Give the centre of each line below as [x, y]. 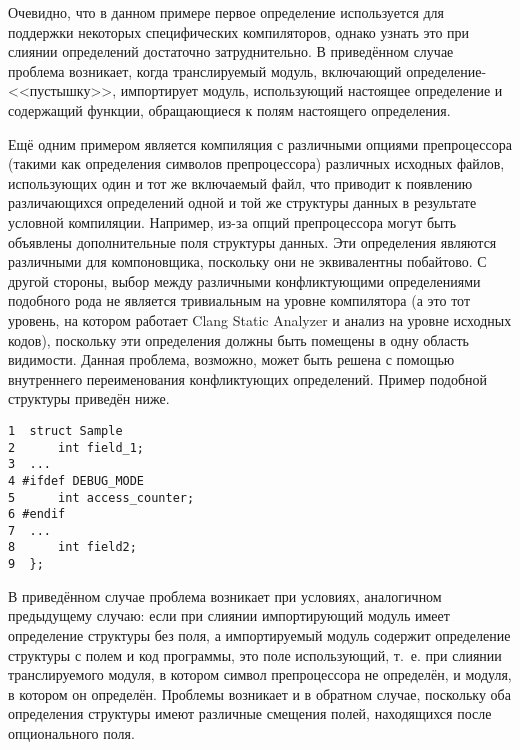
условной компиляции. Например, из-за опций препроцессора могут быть [232, 221]
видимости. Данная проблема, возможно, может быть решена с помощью [231, 359]
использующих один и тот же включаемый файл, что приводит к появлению [240, 182]
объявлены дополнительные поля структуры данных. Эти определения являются [252, 241]
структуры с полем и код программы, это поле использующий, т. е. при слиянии [255, 654]
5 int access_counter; [101, 497]
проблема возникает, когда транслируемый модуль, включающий [205, 70]
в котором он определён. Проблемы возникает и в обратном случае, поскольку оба [259, 693]
